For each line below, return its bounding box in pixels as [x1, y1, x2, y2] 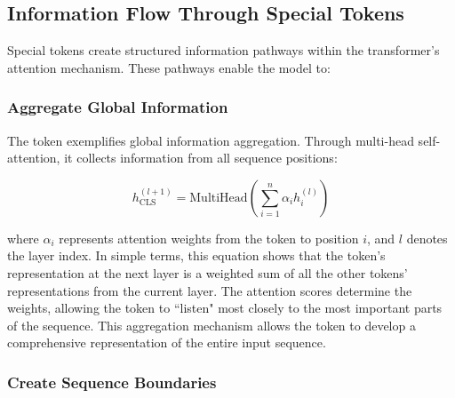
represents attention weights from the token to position [59, 228, 359, 247]
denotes [406, 228, 448, 247]
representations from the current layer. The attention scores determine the [7, 281, 412, 299]
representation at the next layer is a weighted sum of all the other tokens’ [7, 263, 408, 282]
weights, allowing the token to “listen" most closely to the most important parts [7, 298, 443, 317]
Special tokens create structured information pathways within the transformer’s [7, 41, 440, 60]
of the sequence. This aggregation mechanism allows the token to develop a [7, 315, 416, 334]
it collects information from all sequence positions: [64, 148, 338, 167]
